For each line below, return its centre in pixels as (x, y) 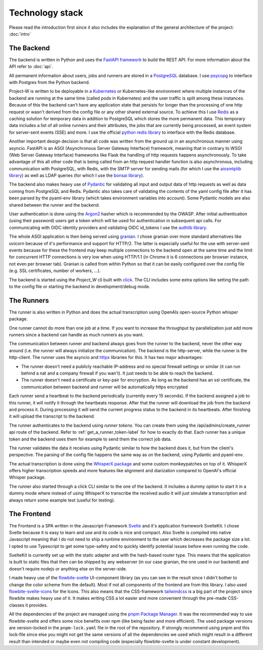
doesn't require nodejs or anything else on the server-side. (68, 568)
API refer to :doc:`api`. (31, 66)
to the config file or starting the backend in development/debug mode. (80, 286)
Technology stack (46, 13)
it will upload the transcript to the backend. (52, 416)
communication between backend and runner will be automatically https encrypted (104, 387)
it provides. (37, 605)
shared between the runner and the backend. (54, 205)
